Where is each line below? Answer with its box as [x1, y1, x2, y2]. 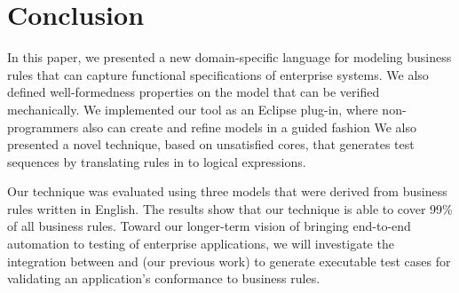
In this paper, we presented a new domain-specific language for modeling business [7, 48, 452, 67]
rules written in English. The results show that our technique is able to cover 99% [7, 199, 453, 218]
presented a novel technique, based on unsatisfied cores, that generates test [7, 135, 415, 154]
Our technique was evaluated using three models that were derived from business [7, 182, 447, 201]
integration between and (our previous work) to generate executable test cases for [7, 251, 451, 270]
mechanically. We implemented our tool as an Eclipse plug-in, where [7, 99, 378, 118]
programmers [7, 117, 79, 136]
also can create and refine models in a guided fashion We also [82, 117, 417, 136]
